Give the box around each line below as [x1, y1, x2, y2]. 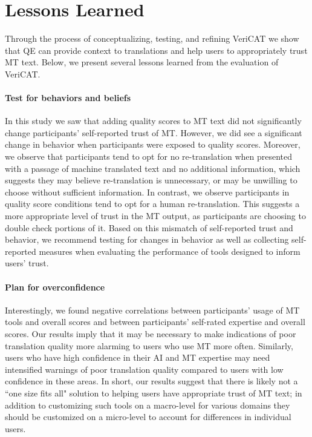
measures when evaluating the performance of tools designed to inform [39, 245, 301, 257]
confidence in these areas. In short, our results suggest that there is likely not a [5, 375, 298, 387]
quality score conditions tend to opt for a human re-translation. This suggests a [5, 197, 300, 210]
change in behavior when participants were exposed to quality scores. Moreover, [5, 138, 301, 151]
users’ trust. [5, 257, 49, 269]
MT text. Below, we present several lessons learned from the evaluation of [5, 56, 279, 68]
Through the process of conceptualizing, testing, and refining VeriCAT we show [5, 32, 299, 45]
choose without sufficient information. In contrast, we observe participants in [5, 185, 290, 198]
